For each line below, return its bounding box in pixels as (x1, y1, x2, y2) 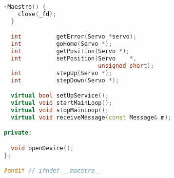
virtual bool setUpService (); (11, 92, 109, 99)
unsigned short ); (98, 62, 154, 69)
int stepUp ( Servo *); (11, 69, 112, 77)
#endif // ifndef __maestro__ (4, 167, 102, 175)
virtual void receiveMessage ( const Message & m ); (11, 114, 172, 121)
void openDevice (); (11, 144, 74, 152)
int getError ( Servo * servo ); (11, 33, 137, 40)
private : (4, 129, 32, 137)
